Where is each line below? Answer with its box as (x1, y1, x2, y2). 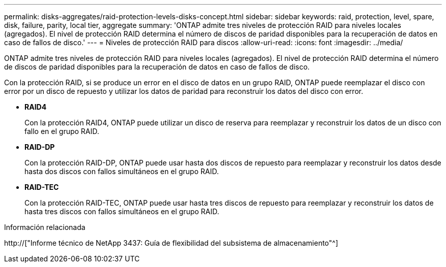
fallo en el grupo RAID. (24, 127, 99, 136)
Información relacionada (4, 223, 86, 231)
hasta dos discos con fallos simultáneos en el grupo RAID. (24, 167, 219, 176)
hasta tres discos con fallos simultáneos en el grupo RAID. (24, 207, 219, 216)
